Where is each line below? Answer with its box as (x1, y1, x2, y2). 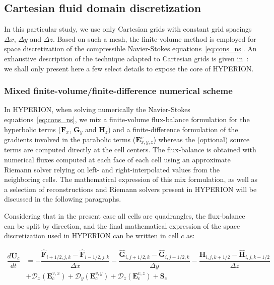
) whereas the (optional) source (153, 134, 250, 145)
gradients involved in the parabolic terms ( (4, 134, 136, 145)
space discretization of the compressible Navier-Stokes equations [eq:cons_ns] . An (4, 43, 257, 54)
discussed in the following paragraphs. (4, 194, 121, 204)
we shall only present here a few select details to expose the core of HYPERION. (4, 63, 254, 73)
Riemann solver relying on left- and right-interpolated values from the (4, 164, 220, 174)
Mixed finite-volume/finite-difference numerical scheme (4, 84, 233, 97)
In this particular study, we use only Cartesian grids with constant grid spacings (4, 24, 252, 34)
